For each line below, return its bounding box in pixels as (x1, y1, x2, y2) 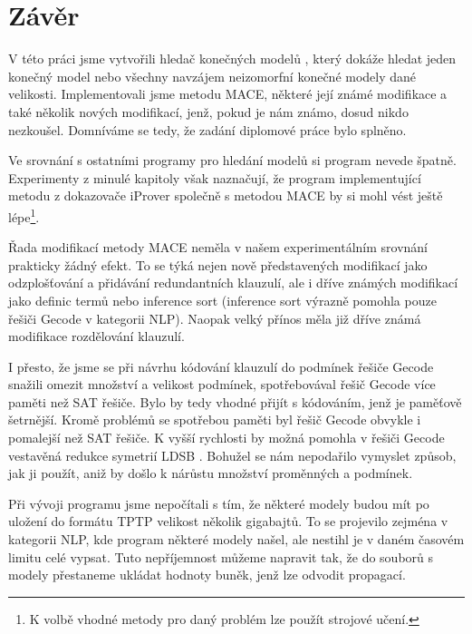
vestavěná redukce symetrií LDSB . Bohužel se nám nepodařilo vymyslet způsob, (8, 445, 457, 464)
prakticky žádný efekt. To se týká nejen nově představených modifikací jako (8, 255, 428, 274)
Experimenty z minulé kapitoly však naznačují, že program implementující (8, 168, 421, 187)
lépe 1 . (8, 204, 40, 226)
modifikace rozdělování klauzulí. (8, 327, 185, 346)
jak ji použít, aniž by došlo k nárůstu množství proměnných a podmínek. (8, 463, 413, 483)
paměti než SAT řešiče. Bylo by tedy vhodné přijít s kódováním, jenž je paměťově (8, 392, 462, 411)
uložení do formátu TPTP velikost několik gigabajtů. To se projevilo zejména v (8, 512, 448, 531)
